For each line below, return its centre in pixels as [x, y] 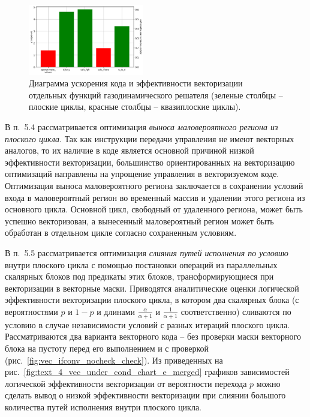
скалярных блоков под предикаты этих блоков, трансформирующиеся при [139, 276]
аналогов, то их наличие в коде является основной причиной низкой [130, 150]
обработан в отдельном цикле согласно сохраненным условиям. [121, 232]
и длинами [116, 311]
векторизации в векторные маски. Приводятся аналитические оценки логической [152, 288]
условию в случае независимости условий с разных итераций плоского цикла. [148, 324]
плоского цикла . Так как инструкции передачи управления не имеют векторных [150, 138]
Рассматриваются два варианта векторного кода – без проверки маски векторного [153, 336]
